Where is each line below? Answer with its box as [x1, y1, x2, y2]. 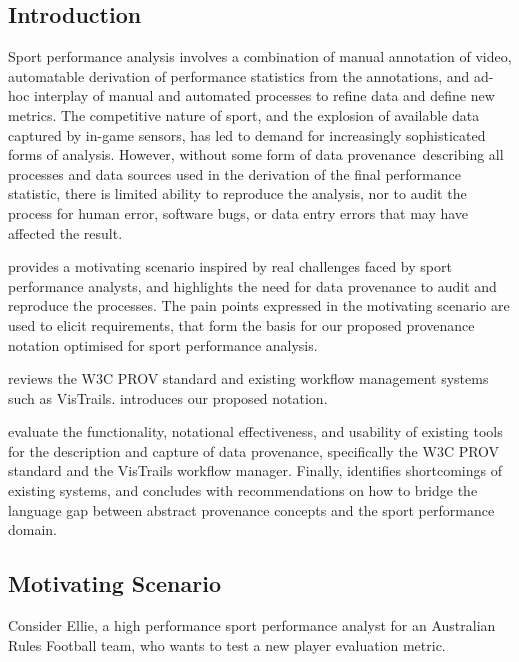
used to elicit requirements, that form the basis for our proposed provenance [8, 314, 475, 335]
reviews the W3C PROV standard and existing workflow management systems [8, 368, 489, 389]
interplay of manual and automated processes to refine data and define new [34, 85, 495, 106]
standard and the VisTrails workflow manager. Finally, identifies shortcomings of [8, 460, 503, 481]
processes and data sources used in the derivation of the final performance [8, 163, 461, 184]
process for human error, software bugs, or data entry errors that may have [8, 202, 469, 223]
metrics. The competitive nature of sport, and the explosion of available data [8, 104, 480, 125]
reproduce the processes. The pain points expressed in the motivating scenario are [8, 295, 510, 316]
